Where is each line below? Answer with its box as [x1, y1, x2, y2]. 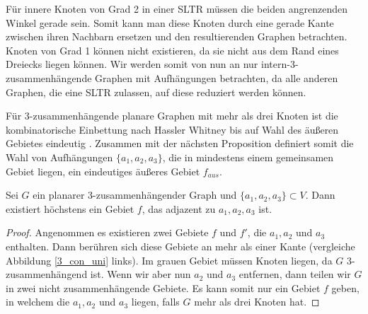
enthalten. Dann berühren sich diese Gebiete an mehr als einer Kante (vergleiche [6, 238, 355, 253]
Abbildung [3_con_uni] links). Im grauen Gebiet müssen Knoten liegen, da [6, 252, 333, 267]
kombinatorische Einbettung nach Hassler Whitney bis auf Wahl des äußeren [6, 122, 339, 136]
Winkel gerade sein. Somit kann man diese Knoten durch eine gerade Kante [6, 15, 334, 30]
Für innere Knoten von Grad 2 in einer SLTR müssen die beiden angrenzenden [6, 1, 347, 16]
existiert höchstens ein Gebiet [6, 201, 134, 216]
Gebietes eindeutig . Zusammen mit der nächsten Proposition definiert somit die [6, 136, 354, 151]
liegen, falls [131, 294, 180, 309]
